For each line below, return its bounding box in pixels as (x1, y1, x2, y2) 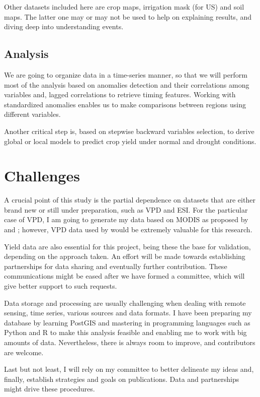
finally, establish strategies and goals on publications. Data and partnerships (4, 373, 239, 384)
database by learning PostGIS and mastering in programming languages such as (4, 317, 250, 327)
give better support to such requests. (4, 281, 117, 291)
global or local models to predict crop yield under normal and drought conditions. (4, 136, 256, 146)
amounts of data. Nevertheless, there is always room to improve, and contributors (4, 337, 255, 347)
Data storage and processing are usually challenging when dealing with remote (4, 297, 246, 308)
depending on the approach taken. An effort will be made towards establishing (4, 251, 245, 261)
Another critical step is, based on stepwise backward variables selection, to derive (4, 125, 254, 136)
